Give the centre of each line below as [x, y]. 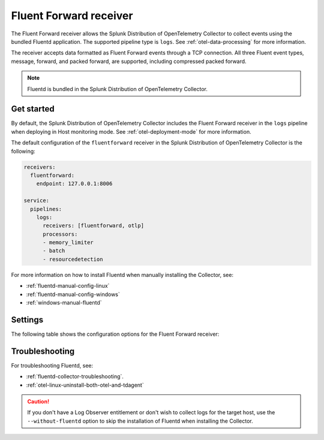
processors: [60, 234]
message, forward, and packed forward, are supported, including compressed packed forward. [129, 61]
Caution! [38, 401]
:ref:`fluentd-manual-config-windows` [73, 294]
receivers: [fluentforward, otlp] [93, 226]
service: [37, 201]
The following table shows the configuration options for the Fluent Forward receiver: [115, 334]
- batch [54, 251]
